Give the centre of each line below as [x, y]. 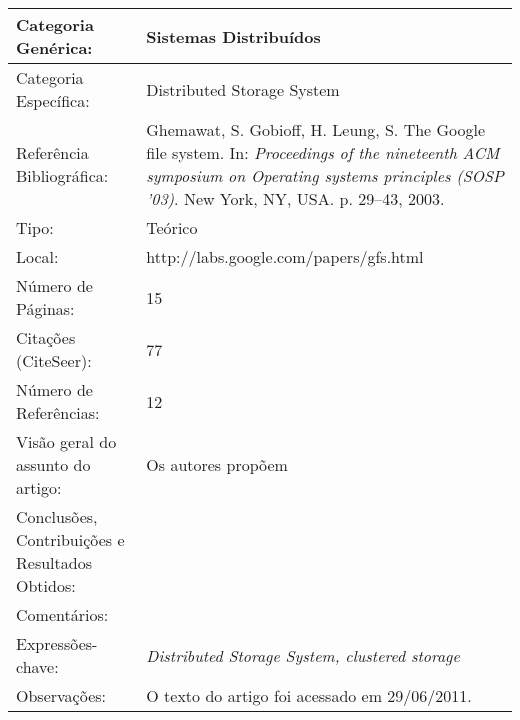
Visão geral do [66, 441]
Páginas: [45, 308]
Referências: [58, 412]
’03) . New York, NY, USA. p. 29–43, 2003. [295, 198]
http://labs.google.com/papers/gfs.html [285, 256]
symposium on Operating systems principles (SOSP [325, 175]
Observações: [61, 695]
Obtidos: [46, 585]
